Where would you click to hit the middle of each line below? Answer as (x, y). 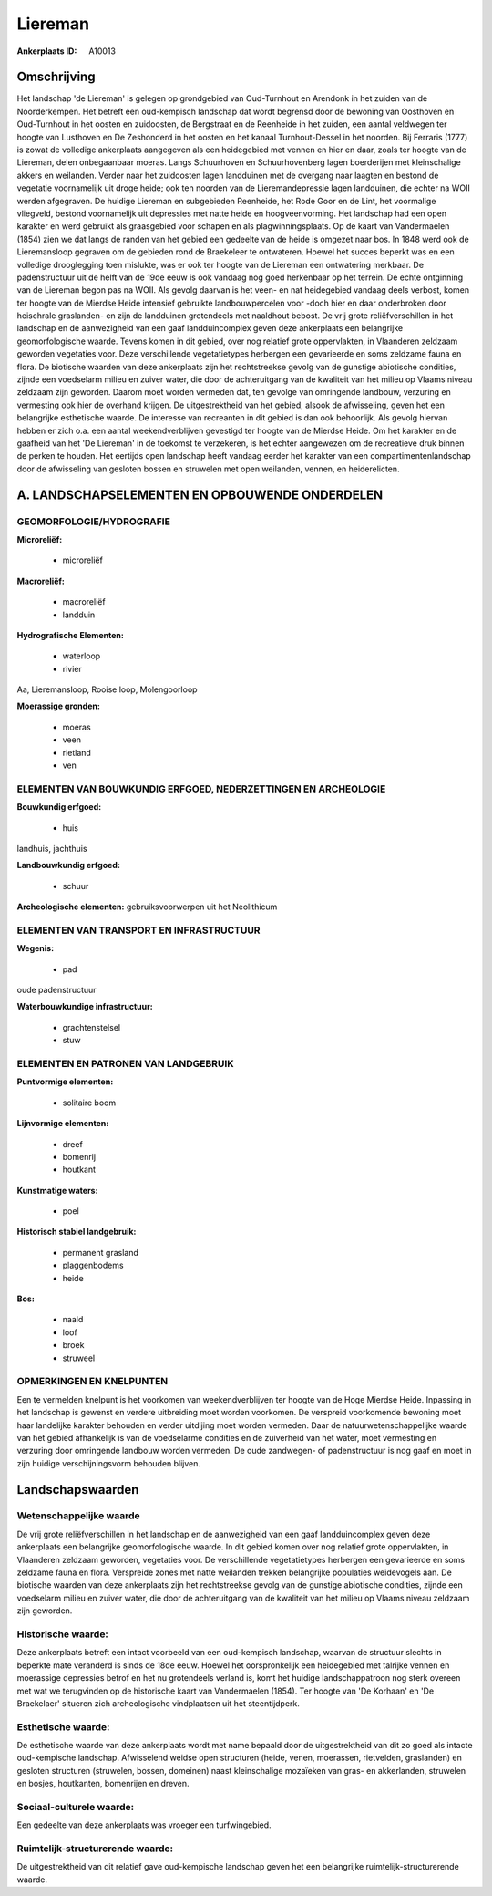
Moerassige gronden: (58, 706)
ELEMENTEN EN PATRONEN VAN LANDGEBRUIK (125, 1063)
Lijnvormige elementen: (63, 1124)
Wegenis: (36, 948)
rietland (77, 752)
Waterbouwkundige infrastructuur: (85, 1007)
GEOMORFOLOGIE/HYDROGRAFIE (93, 522)
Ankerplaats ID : (47, 51)
